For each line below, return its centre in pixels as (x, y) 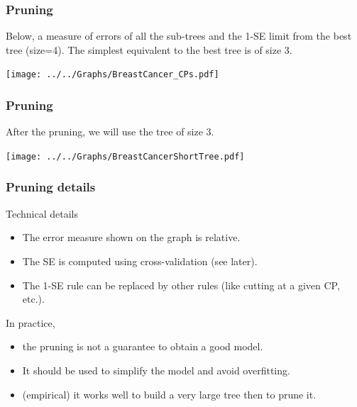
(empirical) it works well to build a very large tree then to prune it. (169, 394)
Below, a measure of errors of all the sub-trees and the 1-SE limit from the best (179, 36)
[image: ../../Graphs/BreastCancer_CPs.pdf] (112, 75)
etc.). (33, 299)
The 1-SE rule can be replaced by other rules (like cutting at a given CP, (181, 285)
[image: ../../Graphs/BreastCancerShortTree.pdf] (125, 156)
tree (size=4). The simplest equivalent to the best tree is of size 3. (149, 49)
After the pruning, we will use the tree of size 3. (110, 132)
